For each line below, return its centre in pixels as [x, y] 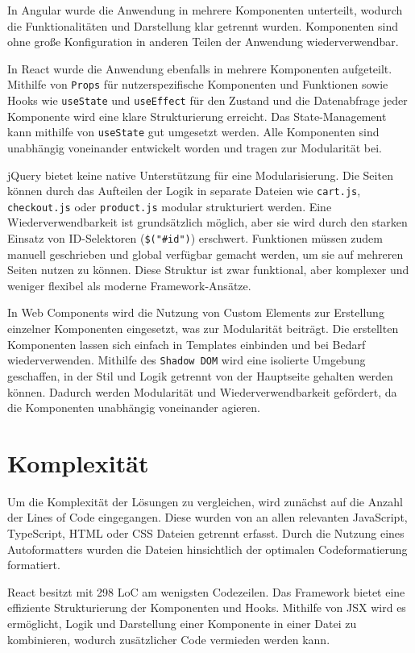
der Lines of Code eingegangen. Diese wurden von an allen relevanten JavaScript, [207, 517]
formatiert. [34, 565]
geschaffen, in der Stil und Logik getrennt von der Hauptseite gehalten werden [200, 375]
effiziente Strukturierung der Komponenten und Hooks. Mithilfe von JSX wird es [207, 607]
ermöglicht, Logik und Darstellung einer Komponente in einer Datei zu [182, 623]
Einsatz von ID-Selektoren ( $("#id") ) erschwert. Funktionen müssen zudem [195, 238]
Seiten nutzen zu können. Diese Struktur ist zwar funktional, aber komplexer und [208, 270]
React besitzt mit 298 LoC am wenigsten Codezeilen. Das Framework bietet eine [206, 591]
